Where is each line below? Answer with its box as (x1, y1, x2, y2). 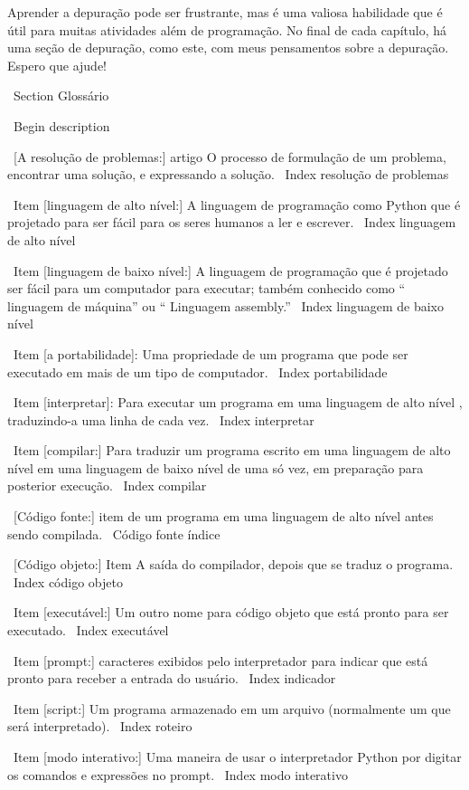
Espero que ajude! (7, 55, 107, 74)
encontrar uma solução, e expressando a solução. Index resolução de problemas (7, 165, 449, 184)
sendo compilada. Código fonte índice (7, 524, 220, 543)
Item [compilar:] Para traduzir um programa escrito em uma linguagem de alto (13, 441, 451, 460)
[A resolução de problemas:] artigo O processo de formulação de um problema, (13, 147, 446, 166)
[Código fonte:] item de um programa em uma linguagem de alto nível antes (13, 507, 434, 526)
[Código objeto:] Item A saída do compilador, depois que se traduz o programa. (13, 555, 454, 574)
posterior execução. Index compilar (7, 476, 207, 495)
